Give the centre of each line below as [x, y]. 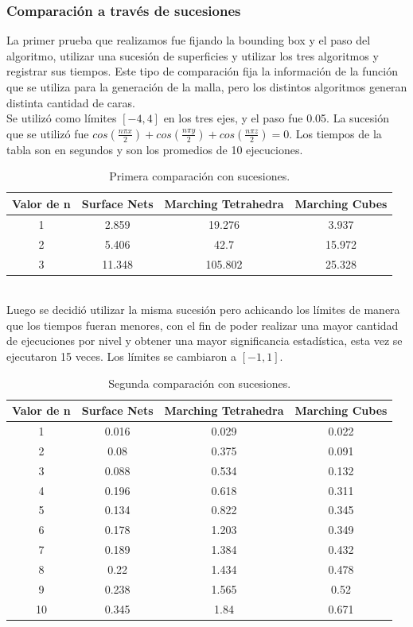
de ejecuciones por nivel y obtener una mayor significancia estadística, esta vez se [205, 341]
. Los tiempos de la [335, 133]
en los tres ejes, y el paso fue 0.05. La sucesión [276, 118]
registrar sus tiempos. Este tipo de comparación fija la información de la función [202, 71]
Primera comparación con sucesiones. [200, 176]
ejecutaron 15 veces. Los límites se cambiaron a [122, 356]
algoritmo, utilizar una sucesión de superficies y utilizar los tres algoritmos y [193, 55]
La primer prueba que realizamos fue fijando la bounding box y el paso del [189, 40]
